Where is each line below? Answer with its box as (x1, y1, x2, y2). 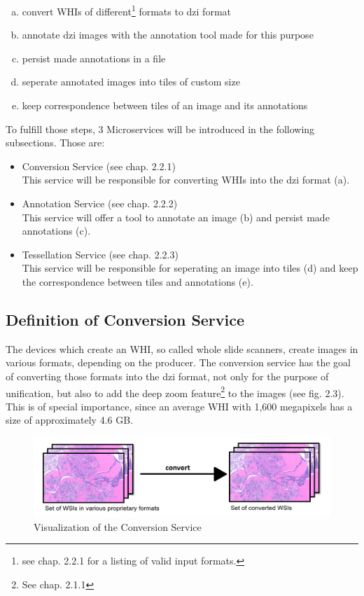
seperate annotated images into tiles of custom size (22, 74, 240, 89)
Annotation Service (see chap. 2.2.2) (22, 196, 178, 210)
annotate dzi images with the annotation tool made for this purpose (22, 27, 314, 42)
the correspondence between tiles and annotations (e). (22, 274, 253, 289)
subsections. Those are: (6, 135, 105, 150)
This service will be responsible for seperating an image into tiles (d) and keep (22, 261, 358, 275)
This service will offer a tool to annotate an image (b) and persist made (22, 209, 330, 224)
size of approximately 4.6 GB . (6, 413, 134, 427)
